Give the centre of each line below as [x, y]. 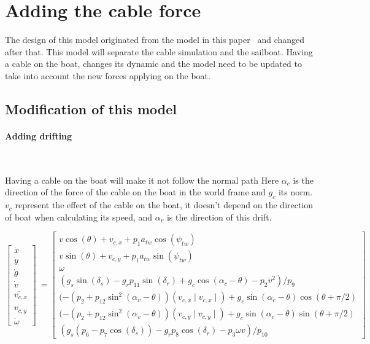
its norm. [295, 192]
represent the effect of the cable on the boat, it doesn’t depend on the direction [164, 205]
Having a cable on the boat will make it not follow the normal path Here [142, 180]
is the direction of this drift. [219, 217]
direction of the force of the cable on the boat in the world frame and [135, 192]
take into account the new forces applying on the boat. [108, 75]
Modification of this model [91, 108]
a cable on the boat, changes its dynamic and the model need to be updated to [153, 64]
